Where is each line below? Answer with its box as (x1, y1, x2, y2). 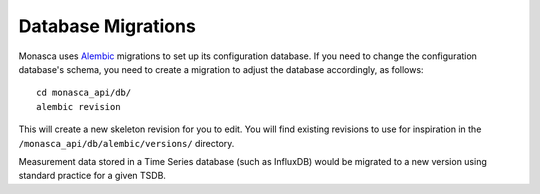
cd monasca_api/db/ (36, 87, 132, 99)
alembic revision (36, 101, 121, 112)
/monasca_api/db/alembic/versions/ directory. (18, 137, 235, 149)
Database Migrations (18, 15, 197, 37)
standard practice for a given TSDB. (18, 170, 167, 182)
